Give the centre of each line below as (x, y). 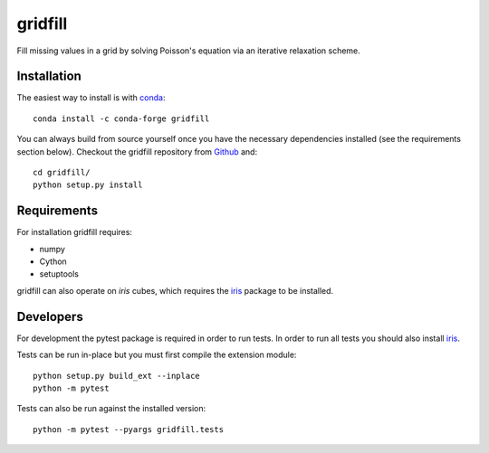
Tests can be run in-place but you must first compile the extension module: (157, 355)
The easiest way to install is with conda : (91, 98)
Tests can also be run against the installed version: (111, 409)
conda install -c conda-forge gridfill (121, 118)
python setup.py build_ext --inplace (117, 376)
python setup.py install (88, 185)
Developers (50, 316)
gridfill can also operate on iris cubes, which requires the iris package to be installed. (175, 290)
